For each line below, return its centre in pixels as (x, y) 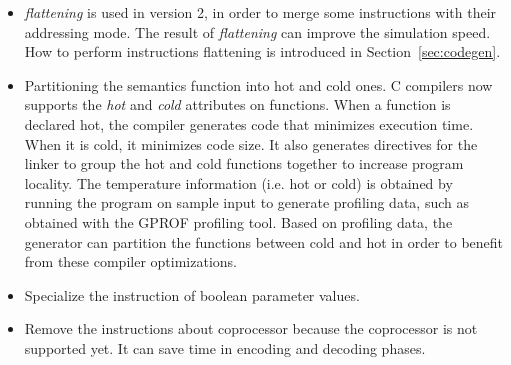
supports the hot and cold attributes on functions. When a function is (237, 104)
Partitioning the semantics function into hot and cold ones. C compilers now (258, 84)
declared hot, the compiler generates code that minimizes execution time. (249, 123)
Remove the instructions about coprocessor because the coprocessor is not (251, 328)
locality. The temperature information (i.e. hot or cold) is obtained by (238, 182)
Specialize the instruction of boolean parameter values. (192, 294)
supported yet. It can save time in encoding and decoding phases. (225, 347)
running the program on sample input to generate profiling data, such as (246, 202)
